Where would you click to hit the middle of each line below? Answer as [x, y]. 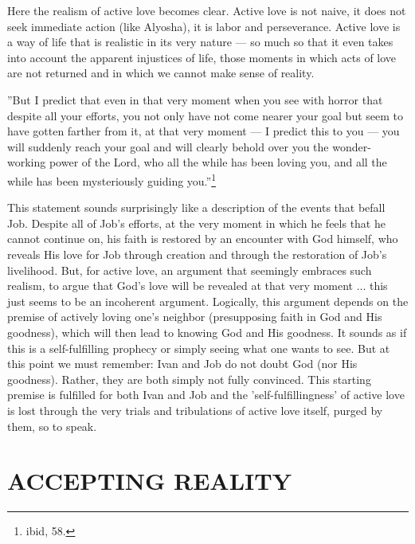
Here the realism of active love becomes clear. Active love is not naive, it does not [207, 10]
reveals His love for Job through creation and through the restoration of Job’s [197, 254]
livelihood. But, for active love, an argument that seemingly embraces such [190, 270]
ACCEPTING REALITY [149, 481]
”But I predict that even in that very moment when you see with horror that [195, 99]
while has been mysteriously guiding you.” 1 [112, 179]
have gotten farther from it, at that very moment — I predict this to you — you [204, 131]
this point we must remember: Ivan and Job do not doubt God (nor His [182, 364]
